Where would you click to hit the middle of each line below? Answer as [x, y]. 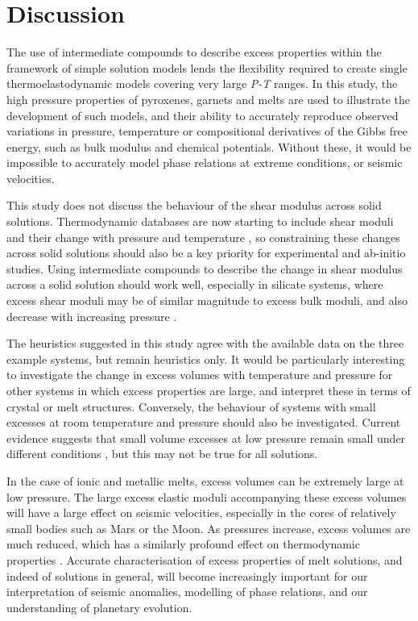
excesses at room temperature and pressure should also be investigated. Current [204, 422]
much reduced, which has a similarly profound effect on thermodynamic [183, 544]
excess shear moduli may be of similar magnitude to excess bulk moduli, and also [207, 300]
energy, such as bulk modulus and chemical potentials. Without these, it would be [209, 146]
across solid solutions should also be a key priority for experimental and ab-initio [206, 253]
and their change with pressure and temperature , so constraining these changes [203, 237]
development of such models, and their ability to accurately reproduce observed [203, 115]
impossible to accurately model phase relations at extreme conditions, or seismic [205, 163]
